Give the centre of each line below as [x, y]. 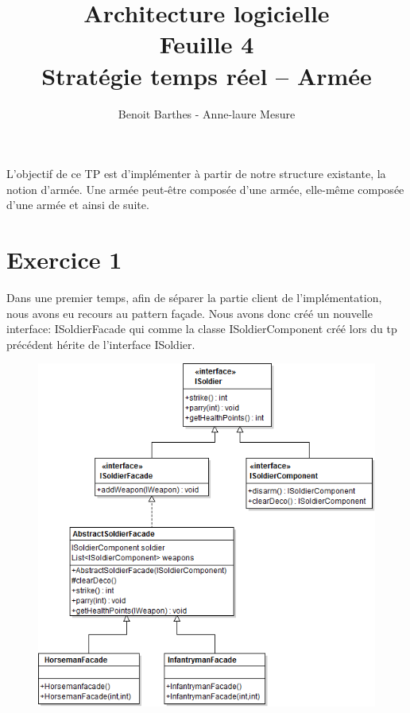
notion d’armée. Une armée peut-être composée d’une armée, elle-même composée [205, 189]
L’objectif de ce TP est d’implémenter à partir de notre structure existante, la [196, 174]
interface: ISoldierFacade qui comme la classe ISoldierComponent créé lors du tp [202, 329]
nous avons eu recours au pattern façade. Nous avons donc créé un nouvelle [190, 313]
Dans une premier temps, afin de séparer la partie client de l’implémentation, [194, 297]
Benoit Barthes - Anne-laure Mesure [207, 113]
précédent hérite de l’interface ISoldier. [101, 344]
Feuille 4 [207, 44]
